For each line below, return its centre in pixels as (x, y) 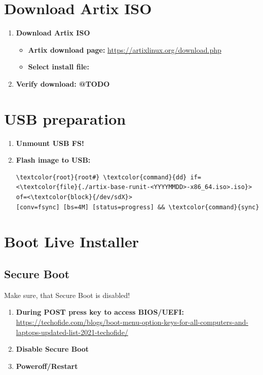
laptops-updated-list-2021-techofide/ (72, 332)
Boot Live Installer (72, 241)
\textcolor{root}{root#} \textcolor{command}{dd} (101, 177)
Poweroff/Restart (47, 366)
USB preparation (65, 118)
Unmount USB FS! (50, 143)
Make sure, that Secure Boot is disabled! (67, 295)
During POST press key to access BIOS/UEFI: (100, 312)
